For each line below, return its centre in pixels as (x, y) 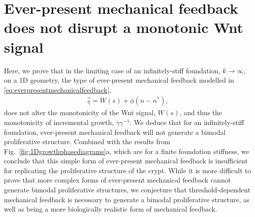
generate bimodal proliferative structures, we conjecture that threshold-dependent (127, 190)
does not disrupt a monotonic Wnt (124, 27)
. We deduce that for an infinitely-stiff (187, 122)
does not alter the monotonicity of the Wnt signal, (80, 112)
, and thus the (201, 112)
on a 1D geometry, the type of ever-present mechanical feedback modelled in (119, 80)
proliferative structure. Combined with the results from (87, 141)
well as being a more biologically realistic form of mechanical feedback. (111, 209)
